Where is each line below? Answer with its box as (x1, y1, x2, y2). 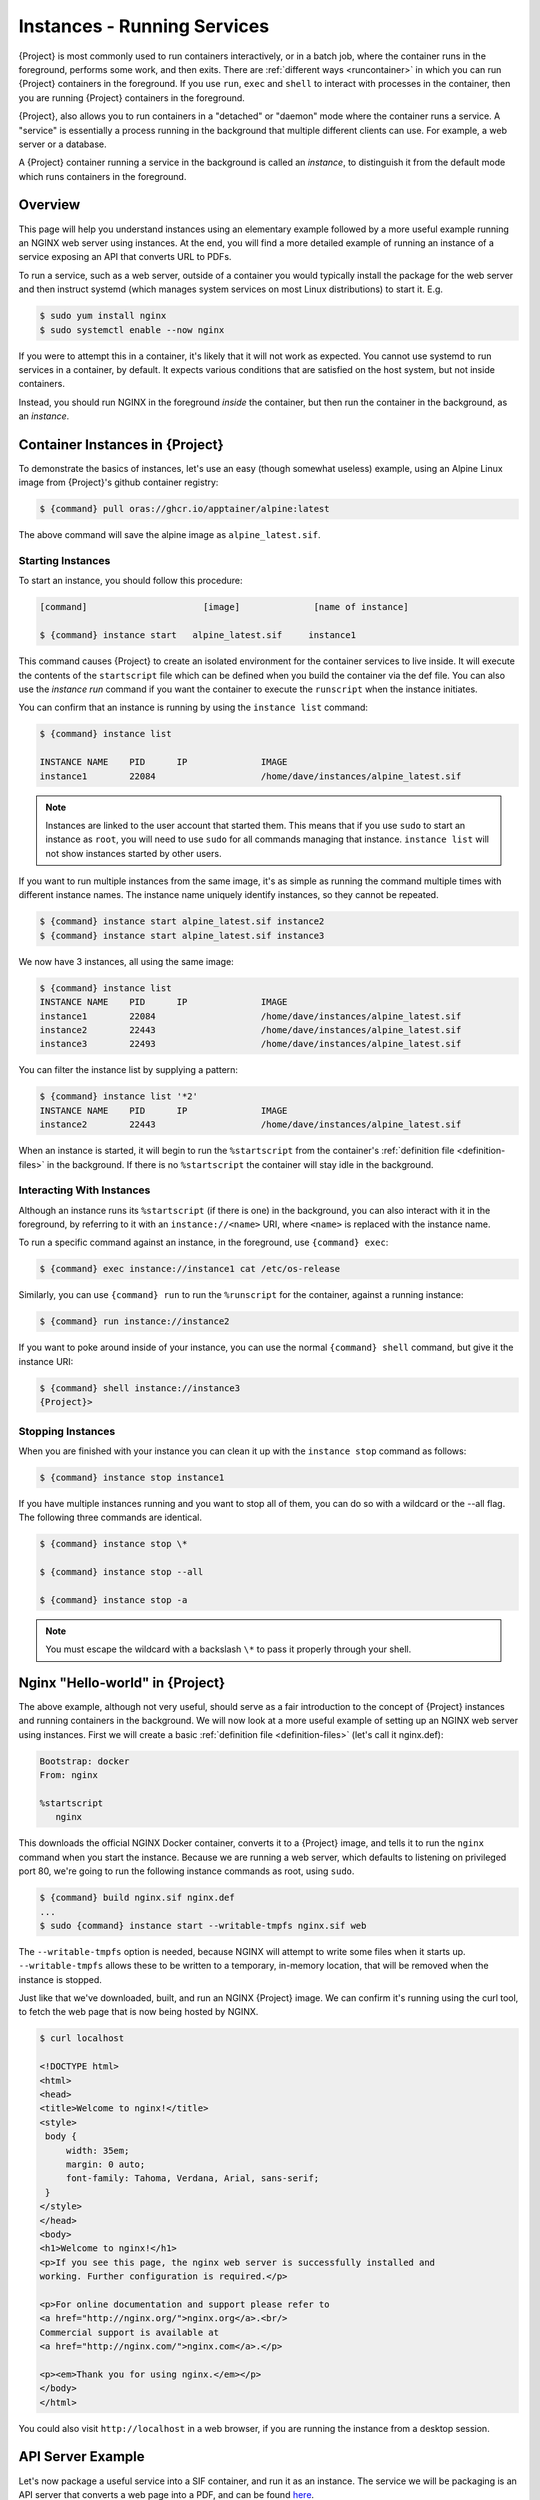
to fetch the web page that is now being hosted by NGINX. (18, 2006, 259, 2018)
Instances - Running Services (18, 15, 270, 37)
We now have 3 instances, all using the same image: (18, 955, 234, 967)
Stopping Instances (18, 1424, 116, 1438)
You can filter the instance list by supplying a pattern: (18, 1064, 239, 1076)
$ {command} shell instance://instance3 (39, 1382, 240, 1394)
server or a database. (18, 138, 107, 150)
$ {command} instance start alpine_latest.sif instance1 (39, 630, 357, 641)
